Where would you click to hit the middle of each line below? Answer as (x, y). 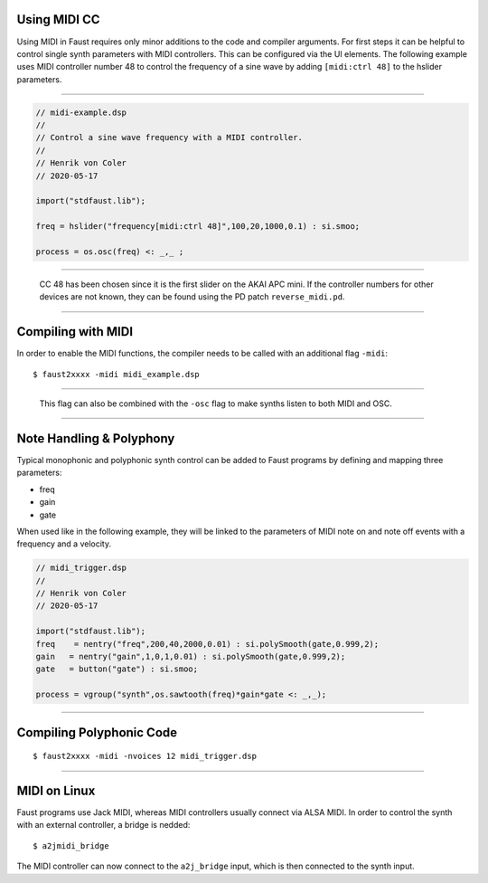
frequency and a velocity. (64, 544)
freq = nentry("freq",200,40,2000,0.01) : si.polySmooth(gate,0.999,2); (207, 644)
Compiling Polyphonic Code (97, 732)
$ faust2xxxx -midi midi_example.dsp (117, 374)
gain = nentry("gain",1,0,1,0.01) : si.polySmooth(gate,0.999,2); (191, 656)
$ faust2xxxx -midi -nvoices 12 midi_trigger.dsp (145, 756)
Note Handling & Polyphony (96, 438)
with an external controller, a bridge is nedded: (103, 825)
